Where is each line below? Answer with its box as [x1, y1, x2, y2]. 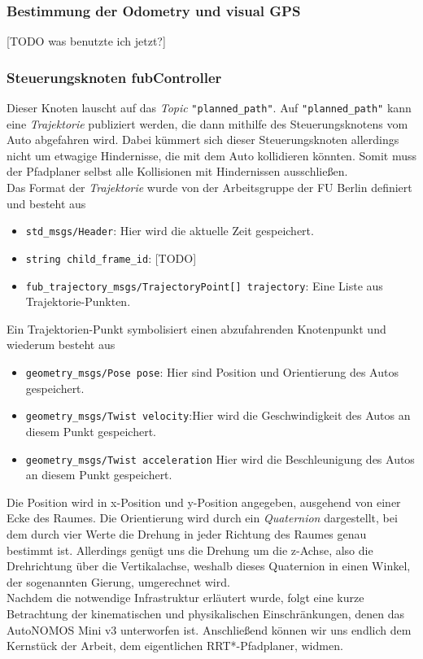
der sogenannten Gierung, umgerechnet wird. [7, 573, 230, 590]
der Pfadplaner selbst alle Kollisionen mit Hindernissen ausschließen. [7, 163, 348, 180]
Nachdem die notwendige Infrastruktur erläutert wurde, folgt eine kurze [7, 589, 364, 606]
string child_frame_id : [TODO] [25, 249, 197, 266]
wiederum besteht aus [7, 336, 116, 353]
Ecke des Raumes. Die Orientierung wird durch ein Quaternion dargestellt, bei [7, 509, 398, 526]
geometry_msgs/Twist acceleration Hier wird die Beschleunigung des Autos [25, 450, 415, 467]
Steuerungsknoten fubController [7, 67, 222, 87]
